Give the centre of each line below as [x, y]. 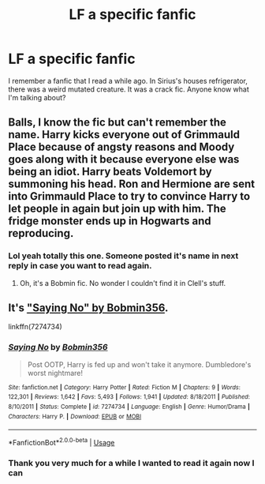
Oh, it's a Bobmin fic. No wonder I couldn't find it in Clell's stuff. [123, 283]
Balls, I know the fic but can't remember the [118, 123]
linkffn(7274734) [35, 327]
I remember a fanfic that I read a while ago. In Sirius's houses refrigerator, [128, 81]
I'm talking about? [37, 97]
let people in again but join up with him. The [117, 209]
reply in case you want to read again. [80, 266]
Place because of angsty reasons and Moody [121, 147]
